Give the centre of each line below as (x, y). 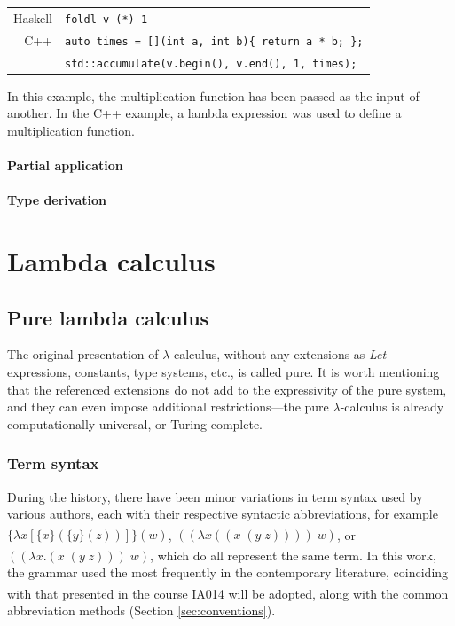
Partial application (65, 165)
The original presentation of (83, 354)
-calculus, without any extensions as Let (278, 354)
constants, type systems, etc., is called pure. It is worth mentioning (257, 372)
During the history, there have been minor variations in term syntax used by (215, 496)
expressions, (39, 372)
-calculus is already (392, 407)
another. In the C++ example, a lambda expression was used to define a (204, 113)
